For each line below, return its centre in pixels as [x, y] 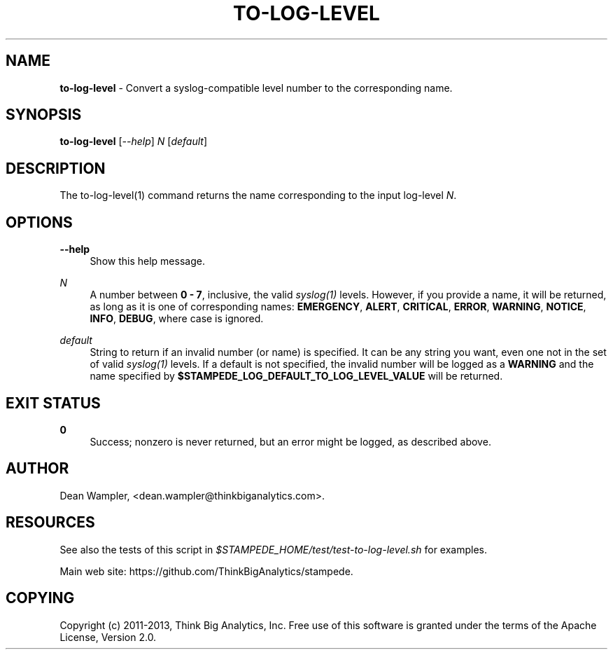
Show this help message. [147, 261]
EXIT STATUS [53, 403]
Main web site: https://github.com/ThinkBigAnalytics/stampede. [206, 571]
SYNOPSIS [44, 115]
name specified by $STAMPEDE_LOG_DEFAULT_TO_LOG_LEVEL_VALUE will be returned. [296, 376]
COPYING [40, 598]
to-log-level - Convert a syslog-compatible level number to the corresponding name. [256, 88]
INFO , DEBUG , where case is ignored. [177, 319]
